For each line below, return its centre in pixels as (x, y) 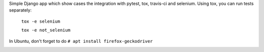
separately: (20, 10)
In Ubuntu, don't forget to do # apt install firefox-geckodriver (81, 41)
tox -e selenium (41, 21)
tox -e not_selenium (46, 30)
